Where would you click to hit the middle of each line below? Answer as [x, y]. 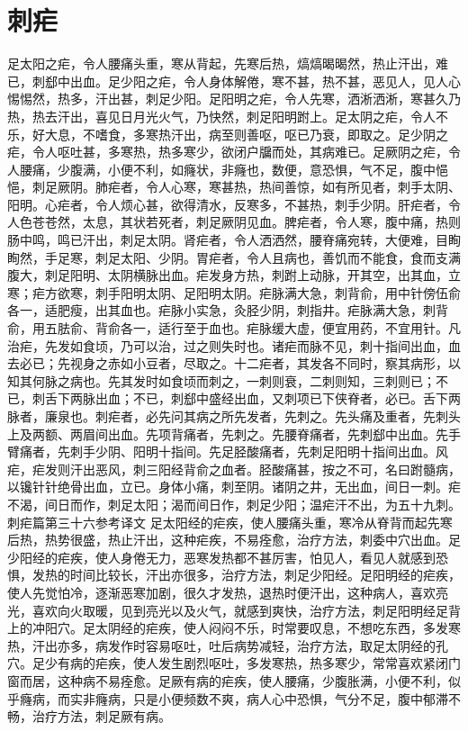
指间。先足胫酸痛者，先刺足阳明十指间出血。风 [309, 451]
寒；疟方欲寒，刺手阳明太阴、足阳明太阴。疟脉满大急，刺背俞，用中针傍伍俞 [234, 292]
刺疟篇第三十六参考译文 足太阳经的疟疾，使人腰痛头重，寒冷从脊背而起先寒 [230, 522]
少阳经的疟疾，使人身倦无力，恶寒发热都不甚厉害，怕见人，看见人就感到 [221, 557]
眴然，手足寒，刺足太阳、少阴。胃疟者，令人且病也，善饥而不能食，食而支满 [234, 257]
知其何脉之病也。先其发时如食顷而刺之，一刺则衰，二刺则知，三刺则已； [221, 380]
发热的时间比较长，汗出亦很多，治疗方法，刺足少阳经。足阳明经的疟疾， [246, 575]
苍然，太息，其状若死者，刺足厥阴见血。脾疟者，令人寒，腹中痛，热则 [252, 222]
